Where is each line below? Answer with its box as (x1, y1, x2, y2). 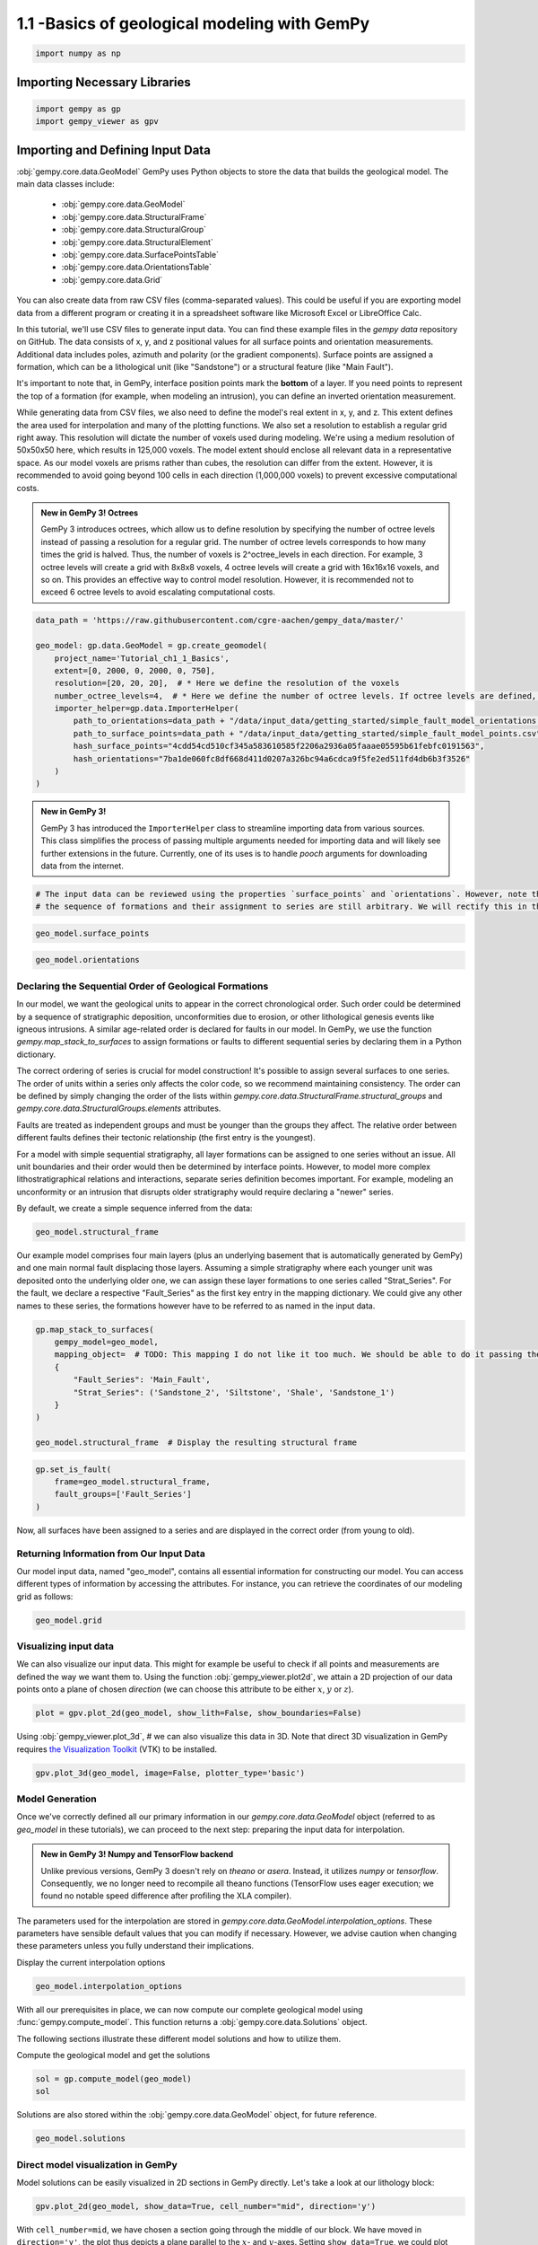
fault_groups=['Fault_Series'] (54, 1489, 192, 1500)
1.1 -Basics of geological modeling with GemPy (16, 13, 370, 33)
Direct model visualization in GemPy (16, 2158, 178, 2170)
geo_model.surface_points (35, 928, 150, 938)
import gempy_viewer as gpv (35, 117, 159, 127)
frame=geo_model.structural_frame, (54, 1477, 211, 1487)
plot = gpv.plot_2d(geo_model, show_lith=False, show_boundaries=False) (35, 1708, 362, 1719)
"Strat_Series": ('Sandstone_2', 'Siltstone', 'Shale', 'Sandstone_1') (73, 1387, 395, 1397)
